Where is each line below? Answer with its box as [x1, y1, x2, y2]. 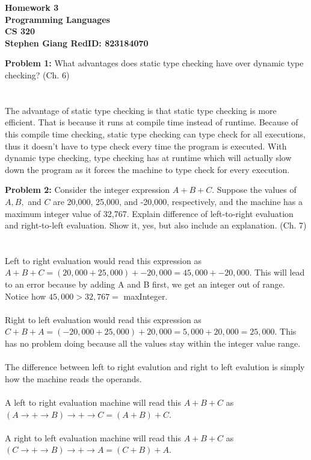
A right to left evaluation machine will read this [5, 431, 181, 444]
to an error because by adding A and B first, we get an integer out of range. [5, 278, 285, 291]
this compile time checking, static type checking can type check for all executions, [5, 127, 306, 140]
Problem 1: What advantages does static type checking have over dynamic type [5, 57, 304, 69]
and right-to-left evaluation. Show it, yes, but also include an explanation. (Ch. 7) [5, 219, 307, 232]
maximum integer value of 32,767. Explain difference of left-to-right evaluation [5, 207, 294, 219]
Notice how [5, 289, 46, 302]
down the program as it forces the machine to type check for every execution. [5, 163, 290, 175]
